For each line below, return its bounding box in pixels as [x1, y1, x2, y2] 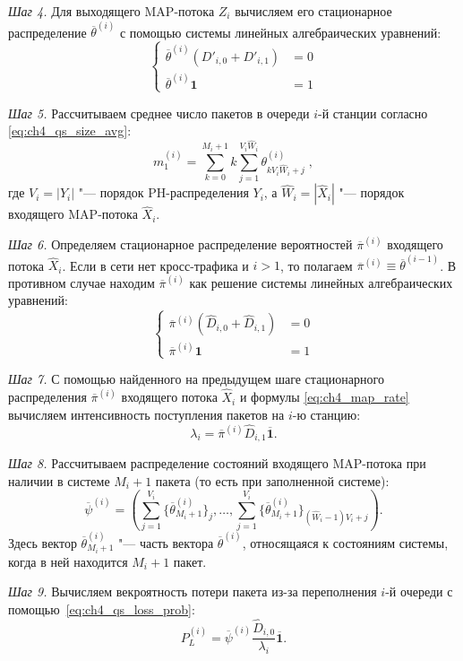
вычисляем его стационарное [235, 2, 392, 20]
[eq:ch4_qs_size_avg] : [8, 121, 132, 140]
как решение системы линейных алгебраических [189, 273, 453, 291]
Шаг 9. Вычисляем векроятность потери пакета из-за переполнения [8, 582, 377, 601]
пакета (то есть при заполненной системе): [155, 471, 390, 490]
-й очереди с [385, 582, 453, 601]
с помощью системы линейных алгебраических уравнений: [119, 22, 442, 41]
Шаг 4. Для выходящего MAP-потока [8, 2, 215, 20]
